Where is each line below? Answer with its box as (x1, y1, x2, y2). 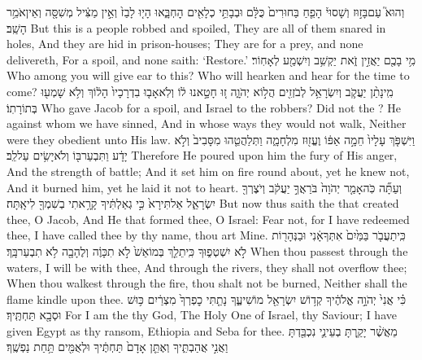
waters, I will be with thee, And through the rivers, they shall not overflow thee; (7, 258, 407, 275)
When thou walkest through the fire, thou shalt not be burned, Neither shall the (7, 274, 407, 292)
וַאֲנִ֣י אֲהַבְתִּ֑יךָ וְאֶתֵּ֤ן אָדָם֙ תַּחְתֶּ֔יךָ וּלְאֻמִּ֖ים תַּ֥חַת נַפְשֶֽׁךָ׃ (7, 338, 228, 355)
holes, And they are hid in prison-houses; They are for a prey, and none (7, 35, 363, 52)
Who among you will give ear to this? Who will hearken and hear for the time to (7, 67, 410, 84)
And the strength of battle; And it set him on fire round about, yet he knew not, (7, 162, 410, 179)
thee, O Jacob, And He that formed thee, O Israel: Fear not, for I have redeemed (7, 210, 410, 227)
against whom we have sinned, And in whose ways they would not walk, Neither (7, 115, 407, 132)
